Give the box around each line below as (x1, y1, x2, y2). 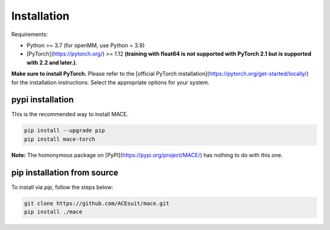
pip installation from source (11, 167, 119, 177)
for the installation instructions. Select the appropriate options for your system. (11, 78, 210, 86)
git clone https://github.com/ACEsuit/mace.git (24, 199, 169, 207)
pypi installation (11, 95, 74, 105)
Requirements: (11, 31, 48, 38)
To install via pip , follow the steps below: (11, 184, 114, 191)
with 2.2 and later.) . (26, 59, 78, 66)
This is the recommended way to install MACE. (11, 111, 128, 118)
